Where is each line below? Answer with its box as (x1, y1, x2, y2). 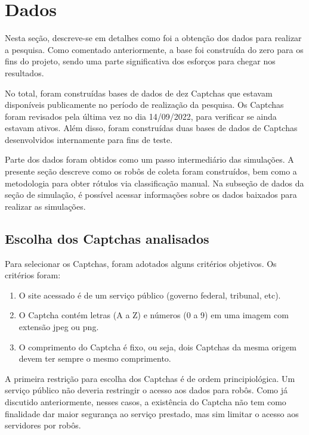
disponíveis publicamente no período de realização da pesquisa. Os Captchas (5, 98, 284, 111)
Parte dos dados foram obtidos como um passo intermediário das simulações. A (5, 153, 294, 166)
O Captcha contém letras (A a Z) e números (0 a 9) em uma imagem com (18, 309, 289, 321)
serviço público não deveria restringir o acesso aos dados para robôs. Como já (5, 384, 288, 396)
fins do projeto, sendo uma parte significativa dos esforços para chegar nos (5, 55, 276, 67)
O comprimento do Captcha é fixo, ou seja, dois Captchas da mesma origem (18, 340, 296, 353)
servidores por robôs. (5, 419, 81, 431)
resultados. (5, 66, 44, 79)
